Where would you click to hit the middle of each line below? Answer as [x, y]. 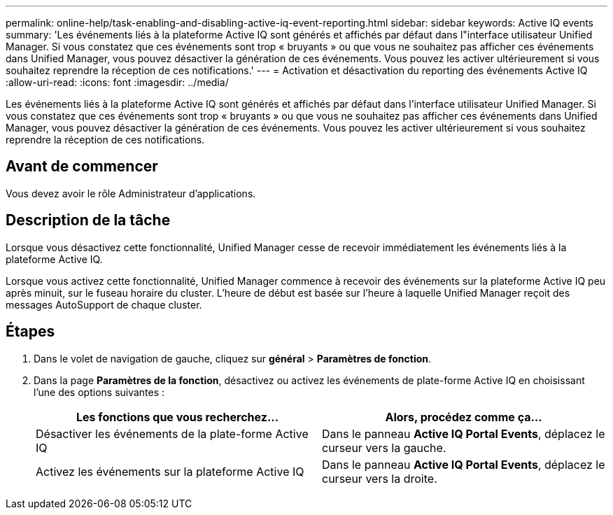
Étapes [30, 332]
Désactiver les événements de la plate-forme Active [172, 433]
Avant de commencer [82, 167]
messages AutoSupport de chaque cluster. [104, 304]
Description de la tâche [88, 220]
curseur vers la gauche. [384, 447]
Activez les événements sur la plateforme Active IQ [170, 471]
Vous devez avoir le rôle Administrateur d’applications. [131, 193]
